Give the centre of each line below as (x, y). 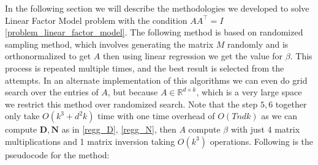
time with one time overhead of (156, 116)
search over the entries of (52, 92)
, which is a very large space (249, 92)
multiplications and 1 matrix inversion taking (90, 141)
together (291, 104)
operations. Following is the (262, 141)
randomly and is (258, 44)
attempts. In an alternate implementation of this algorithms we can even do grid (156, 80)
